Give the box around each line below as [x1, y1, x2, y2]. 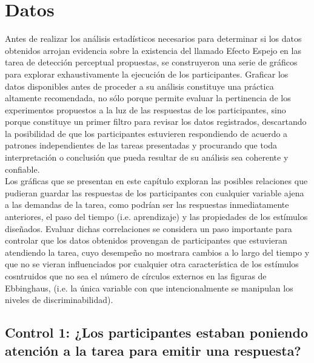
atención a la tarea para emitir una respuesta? [5, 341, 301, 359]
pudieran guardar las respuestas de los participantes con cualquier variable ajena [5, 186, 304, 199]
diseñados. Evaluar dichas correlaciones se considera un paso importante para [5, 222, 292, 235]
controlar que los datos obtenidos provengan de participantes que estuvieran [5, 234, 287, 247]
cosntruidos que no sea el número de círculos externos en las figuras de [5, 270, 267, 282]
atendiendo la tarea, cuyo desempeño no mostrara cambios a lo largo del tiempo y [5, 245, 310, 258]
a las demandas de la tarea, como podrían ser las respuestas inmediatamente [5, 198, 289, 211]
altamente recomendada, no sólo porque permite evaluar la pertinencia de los [5, 92, 291, 104]
